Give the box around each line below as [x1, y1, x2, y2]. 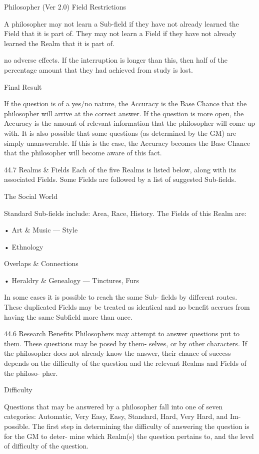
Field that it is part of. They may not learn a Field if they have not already [4, 28, 236, 39]
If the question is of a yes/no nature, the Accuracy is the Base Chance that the [4, 98, 247, 109]
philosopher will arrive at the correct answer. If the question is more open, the [4, 108, 244, 118]
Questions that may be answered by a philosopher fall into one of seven [4, 401, 223, 411]
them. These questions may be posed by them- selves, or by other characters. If [4, 338, 247, 348]
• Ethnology [4, 241, 43, 252]
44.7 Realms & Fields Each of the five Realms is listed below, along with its [4, 164, 236, 174]
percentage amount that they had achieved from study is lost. [4, 64, 193, 75]
